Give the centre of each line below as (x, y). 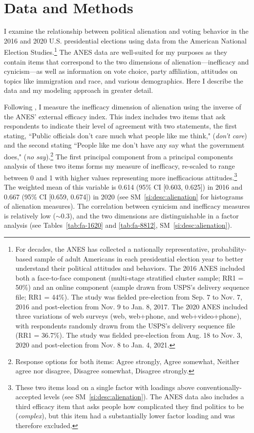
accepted (28, 397)
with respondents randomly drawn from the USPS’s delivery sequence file (125, 325)
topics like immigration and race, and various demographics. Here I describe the (124, 80)
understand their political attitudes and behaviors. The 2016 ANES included (130, 268)
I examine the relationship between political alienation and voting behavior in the (126, 31)
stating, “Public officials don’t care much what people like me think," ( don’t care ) (126, 135)
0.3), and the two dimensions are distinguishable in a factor (150, 215)
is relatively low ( (30, 215)
